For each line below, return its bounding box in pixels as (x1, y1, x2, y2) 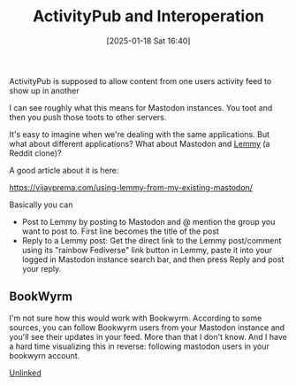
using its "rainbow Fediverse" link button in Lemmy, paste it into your (21, 244, 272, 255)
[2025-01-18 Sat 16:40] (106, 35, 191, 46)
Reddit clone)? (9, 148, 62, 158)
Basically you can (9, 199, 73, 210)
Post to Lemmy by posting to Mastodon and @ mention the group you (21, 216, 276, 227)
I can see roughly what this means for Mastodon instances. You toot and (9, 102, 273, 112)
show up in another (9, 85, 80, 96)
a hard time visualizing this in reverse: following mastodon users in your (9, 341, 269, 351)
